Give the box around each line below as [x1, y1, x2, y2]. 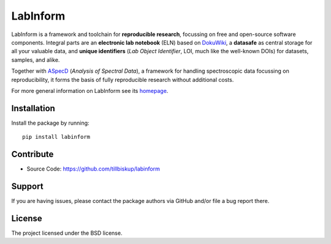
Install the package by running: [11, 119, 89, 127]
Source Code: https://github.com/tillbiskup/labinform [26, 165, 161, 172]
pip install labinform [22, 133, 91, 141]
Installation [11, 103, 55, 113]
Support [11, 181, 44, 191]
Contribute [11, 149, 54, 159]
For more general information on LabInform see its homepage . [11, 87, 169, 94]
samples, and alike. [11, 56, 60, 64]
